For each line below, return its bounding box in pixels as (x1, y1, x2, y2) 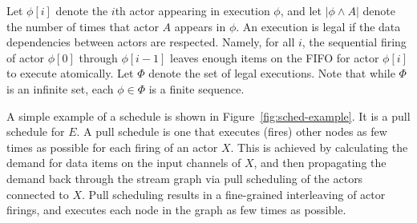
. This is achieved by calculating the (230, 138, 408, 155)
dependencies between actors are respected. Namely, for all (6, 34, 295, 50)
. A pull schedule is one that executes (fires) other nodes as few (76, 123, 387, 140)
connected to (6, 185, 69, 202)
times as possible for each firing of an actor (6, 138, 218, 155)
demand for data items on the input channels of (6, 154, 241, 171)
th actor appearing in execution (115, 2, 270, 18)
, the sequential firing (302, 34, 407, 50)
